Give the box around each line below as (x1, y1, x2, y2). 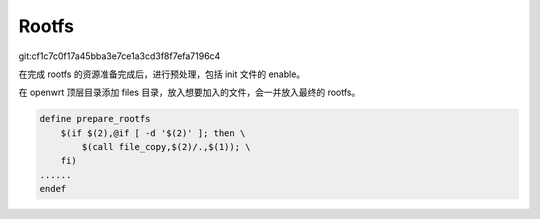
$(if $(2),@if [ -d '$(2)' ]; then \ (60, 127, 246, 139)
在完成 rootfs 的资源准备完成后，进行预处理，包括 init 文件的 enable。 (18, 68, 306, 80)
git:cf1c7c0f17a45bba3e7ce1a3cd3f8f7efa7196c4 (18, 50, 221, 62)
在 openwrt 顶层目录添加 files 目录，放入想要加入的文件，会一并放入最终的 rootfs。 (18, 86, 361, 99)
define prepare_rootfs (39, 113, 151, 125)
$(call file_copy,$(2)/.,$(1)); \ (81, 141, 251, 153)
